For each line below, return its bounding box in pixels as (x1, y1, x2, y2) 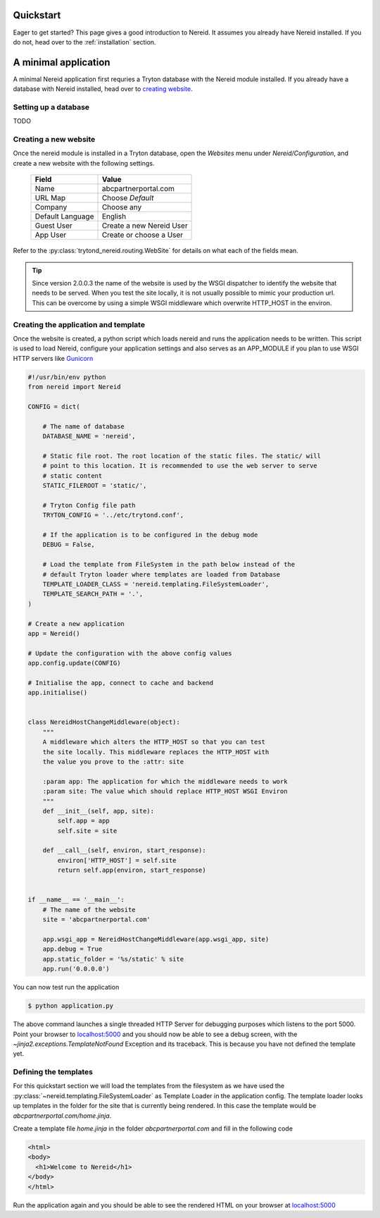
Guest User (34, 221, 73, 230)
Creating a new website (13, 135, 96, 144)
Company (34, 202, 68, 212)
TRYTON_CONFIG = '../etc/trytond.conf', (42, 511, 184, 519)
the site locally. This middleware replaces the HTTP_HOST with (42, 748, 270, 756)
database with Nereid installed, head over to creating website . (13, 85, 193, 93)
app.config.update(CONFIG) (27, 659, 121, 668)
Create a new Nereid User (101, 221, 188, 230)
